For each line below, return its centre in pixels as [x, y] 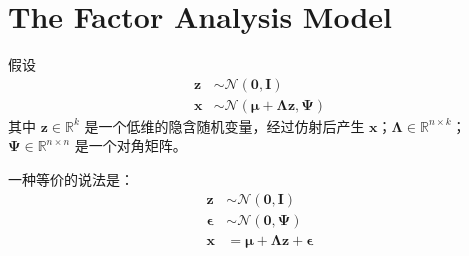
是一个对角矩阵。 [130, 145]
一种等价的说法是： [71, 178]
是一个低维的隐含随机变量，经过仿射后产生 [224, 125]
